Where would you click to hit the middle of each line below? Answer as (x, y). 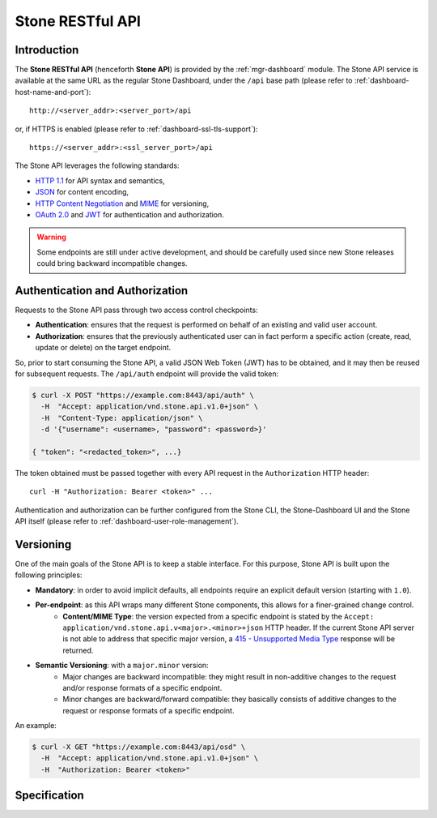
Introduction (47, 50)
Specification (49, 796)
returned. (78, 650)
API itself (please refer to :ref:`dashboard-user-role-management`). (127, 521)
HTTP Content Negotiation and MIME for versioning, (122, 203)
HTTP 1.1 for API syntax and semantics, (100, 180)
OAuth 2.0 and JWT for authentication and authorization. (129, 214)
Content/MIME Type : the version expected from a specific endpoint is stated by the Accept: (218, 616)
